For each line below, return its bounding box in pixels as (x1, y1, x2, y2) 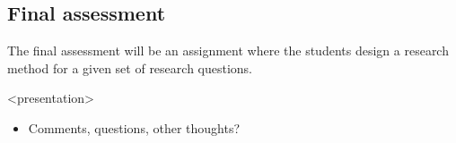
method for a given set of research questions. (7, 58, 253, 77)
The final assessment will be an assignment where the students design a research (7, 41, 449, 60)
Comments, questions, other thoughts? (28, 118, 241, 137)
